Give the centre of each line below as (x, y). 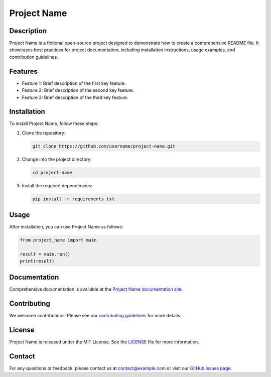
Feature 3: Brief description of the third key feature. (75, 97)
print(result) (37, 261)
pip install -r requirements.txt (74, 199)
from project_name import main (58, 240)
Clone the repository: (44, 133)
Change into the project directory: (57, 159)
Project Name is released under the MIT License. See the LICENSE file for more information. (104, 342)
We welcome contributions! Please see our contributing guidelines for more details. (95, 315)
